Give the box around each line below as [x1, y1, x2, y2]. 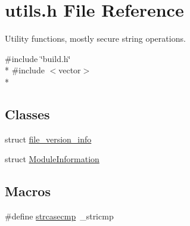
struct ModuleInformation [5, 153, 99, 165]
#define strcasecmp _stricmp [5, 210, 114, 222]
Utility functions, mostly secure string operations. [5, 32, 186, 45]
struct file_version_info [5, 132, 92, 145]
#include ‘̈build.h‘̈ [5, 52, 71, 64]
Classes [5, 104, 50, 123]
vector [58, 64, 81, 76]
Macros [5, 182, 51, 200]
